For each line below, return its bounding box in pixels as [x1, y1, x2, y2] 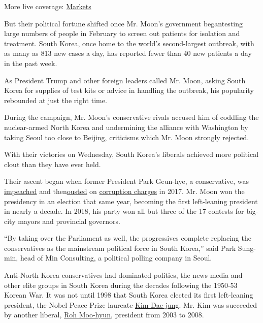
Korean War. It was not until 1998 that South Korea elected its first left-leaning [4, 289, 253, 300]
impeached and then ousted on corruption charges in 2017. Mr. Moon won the [4, 185, 245, 196]
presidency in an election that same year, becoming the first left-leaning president [4, 196, 258, 206]
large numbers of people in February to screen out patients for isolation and [4, 28, 240, 39]
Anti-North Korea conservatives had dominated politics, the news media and [4, 270, 243, 280]
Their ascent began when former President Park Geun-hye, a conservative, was [4, 176, 249, 186]
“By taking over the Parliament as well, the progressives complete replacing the [4, 233, 251, 243]
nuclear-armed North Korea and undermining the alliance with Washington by [4, 121, 248, 132]
